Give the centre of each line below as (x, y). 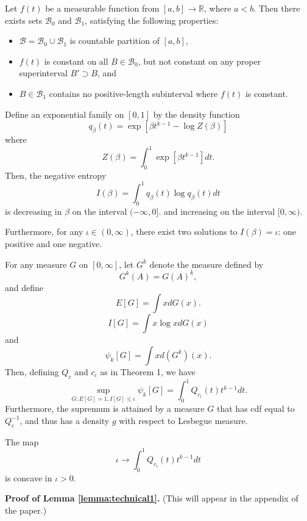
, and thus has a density (65, 420)
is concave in (29, 477)
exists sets (24, 20)
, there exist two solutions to (184, 232)
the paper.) (26, 510)
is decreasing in (34, 211)
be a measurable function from (102, 8)
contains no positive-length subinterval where (133, 93)
